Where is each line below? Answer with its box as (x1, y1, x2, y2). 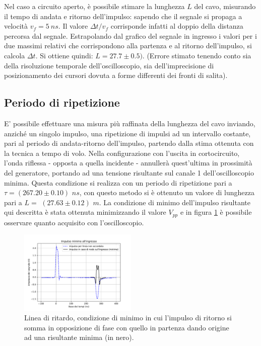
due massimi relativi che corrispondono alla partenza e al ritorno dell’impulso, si (4, 40, 252, 51)
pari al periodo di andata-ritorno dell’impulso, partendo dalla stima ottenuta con (4, 138, 254, 148)
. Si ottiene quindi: (35, 50, 93, 60)
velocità (4, 21, 28, 31)
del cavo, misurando (194, 1, 256, 11)
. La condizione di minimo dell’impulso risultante (99, 197, 250, 207)
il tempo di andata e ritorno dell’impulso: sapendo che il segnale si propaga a (4, 11, 242, 21)
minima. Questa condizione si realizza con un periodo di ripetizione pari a (4, 177, 232, 188)
